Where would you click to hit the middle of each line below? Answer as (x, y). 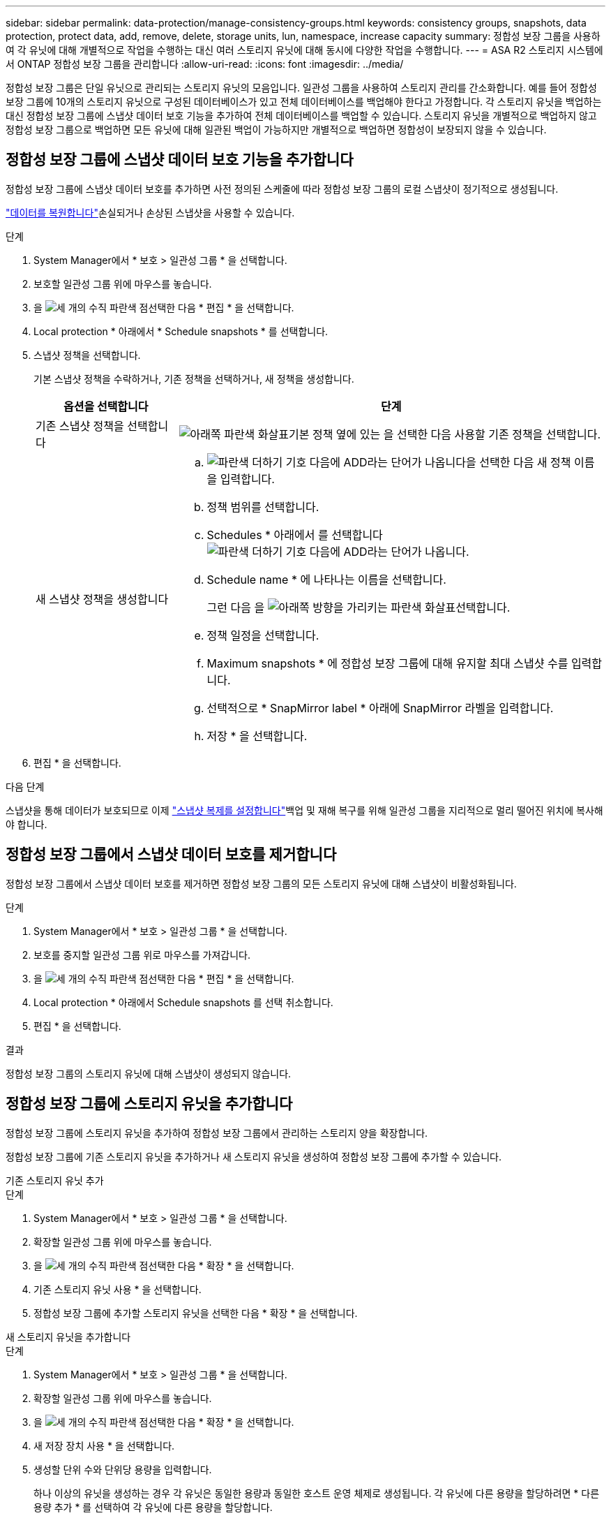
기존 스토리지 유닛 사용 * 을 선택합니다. (118, 1289)
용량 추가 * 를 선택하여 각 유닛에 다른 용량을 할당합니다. (153, 1507)
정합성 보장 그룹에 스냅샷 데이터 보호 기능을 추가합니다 (180, 160)
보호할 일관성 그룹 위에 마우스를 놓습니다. (123, 283)
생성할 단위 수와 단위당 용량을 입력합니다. (123, 1469)
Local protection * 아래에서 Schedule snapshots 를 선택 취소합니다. (183, 1002)
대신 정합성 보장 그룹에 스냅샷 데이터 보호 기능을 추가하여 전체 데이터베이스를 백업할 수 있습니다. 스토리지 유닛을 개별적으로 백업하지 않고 (301, 116)
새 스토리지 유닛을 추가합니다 (68, 1336)
